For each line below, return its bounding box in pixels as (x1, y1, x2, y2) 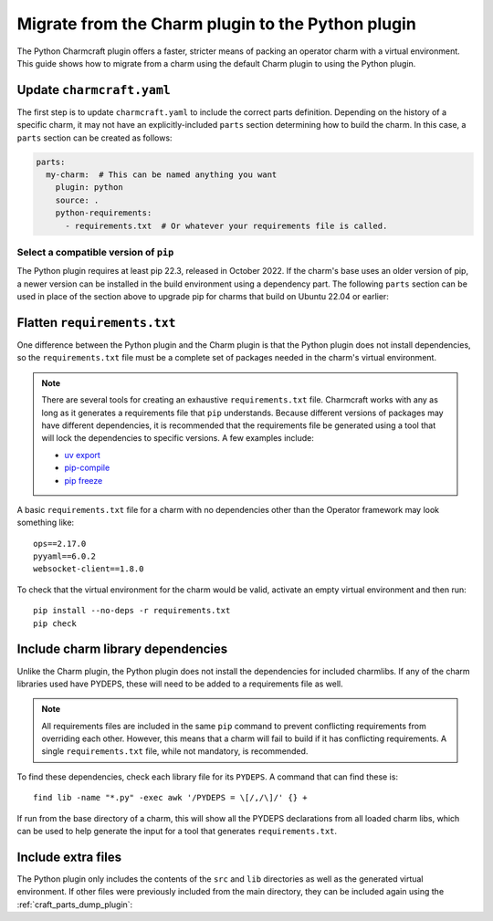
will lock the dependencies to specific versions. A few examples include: (41, 433, 315, 444)
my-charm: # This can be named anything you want (46, 170, 278, 180)
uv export (64, 449, 100, 460)
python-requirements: (55, 208, 152, 218)
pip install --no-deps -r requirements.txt (33, 605, 231, 616)
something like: (16, 517, 75, 529)
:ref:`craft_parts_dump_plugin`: (16, 899, 133, 910)
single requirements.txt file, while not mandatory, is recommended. (41, 746, 309, 757)
